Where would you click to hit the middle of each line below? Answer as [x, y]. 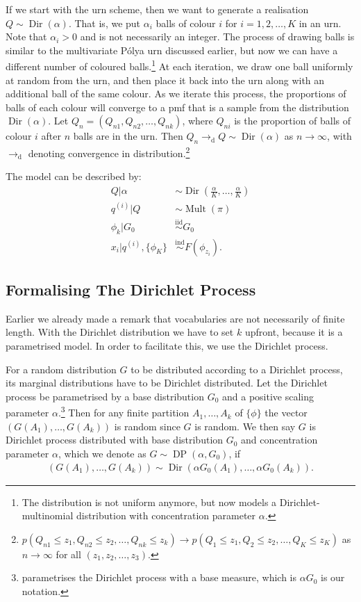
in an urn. [320, 23]
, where [198, 121]
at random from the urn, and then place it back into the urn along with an [165, 80]
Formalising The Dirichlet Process [131, 290]
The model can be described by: [74, 176]
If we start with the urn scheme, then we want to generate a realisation [157, 9]
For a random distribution [61, 369]
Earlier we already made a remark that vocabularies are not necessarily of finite [175, 318]
